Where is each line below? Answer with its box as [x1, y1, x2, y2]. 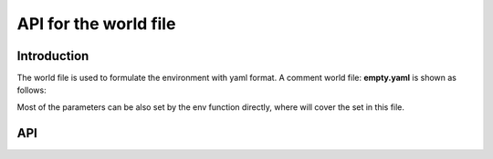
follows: [16, 84, 47, 95]
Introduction [16, 48, 89, 64]
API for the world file [16, 14, 176, 34]
